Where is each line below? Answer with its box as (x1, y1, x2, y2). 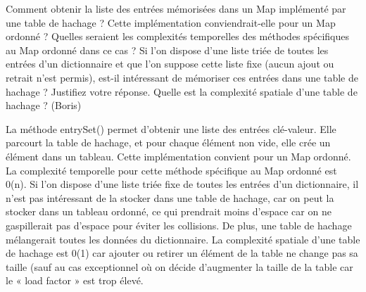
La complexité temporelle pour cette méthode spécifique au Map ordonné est (6, 163, 337, 177)
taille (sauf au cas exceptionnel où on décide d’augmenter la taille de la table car (6, 259, 353, 274)
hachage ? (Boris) (6, 98, 82, 113)
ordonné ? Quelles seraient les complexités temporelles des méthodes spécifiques (6, 29, 350, 44)
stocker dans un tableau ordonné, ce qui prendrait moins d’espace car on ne (6, 204, 332, 219)
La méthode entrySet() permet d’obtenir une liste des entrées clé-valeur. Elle (6, 121, 336, 136)
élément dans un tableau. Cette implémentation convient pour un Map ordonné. (6, 148, 351, 163)
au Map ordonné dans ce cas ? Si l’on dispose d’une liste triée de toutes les (6, 42, 329, 57)
